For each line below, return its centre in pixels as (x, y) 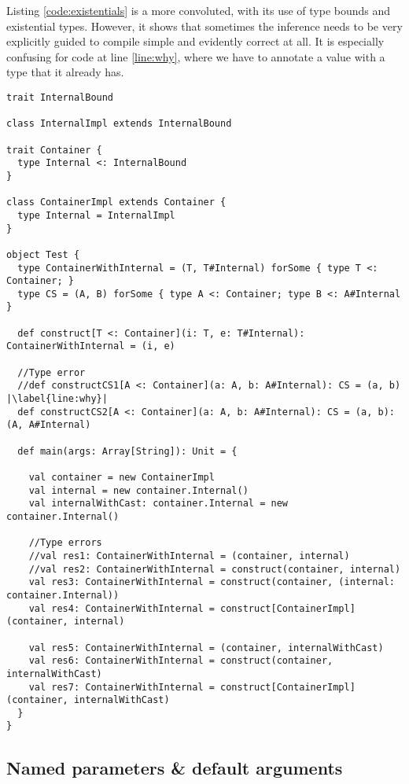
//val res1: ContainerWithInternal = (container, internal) (189, 556)
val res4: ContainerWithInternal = (122, 608)
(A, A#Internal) (49, 425)
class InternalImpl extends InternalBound (119, 124)
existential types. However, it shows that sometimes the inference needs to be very (204, 26)
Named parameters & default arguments (175, 767)
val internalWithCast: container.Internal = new (158, 504)
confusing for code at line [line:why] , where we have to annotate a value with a (196, 56)
